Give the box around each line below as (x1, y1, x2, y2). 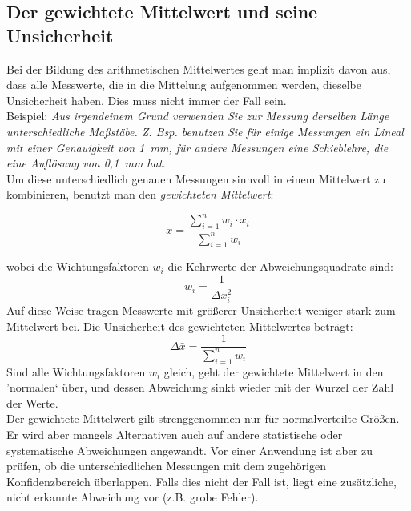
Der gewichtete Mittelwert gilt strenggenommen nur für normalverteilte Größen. (6, 410, 400, 427)
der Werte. (6, 394, 58, 411)
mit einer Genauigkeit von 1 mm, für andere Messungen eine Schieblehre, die (6, 139, 389, 155)
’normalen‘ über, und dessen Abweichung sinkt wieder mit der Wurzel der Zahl (6, 379, 394, 396)
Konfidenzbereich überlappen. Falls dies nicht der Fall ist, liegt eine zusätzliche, (6, 473, 397, 489)
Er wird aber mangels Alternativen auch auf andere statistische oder (6, 425, 343, 442)
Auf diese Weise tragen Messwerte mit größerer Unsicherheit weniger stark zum (6, 302, 396, 319)
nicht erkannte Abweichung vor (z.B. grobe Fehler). (6, 489, 259, 505)
